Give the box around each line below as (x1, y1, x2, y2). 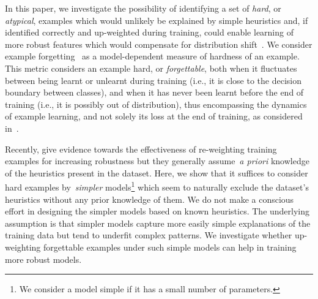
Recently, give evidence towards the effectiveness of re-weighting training (5, 142, 277, 155)
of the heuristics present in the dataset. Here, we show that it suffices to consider (5, 166, 308, 179)
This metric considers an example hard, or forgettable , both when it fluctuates (5, 61, 297, 74)
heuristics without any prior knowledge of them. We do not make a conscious (5, 192, 294, 205)
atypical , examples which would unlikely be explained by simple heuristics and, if (5, 13, 308, 26)
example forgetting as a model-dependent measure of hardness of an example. (5, 50, 300, 62)
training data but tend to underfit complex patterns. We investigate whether (5, 229, 292, 241)
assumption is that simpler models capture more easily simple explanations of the (5, 216, 311, 229)
